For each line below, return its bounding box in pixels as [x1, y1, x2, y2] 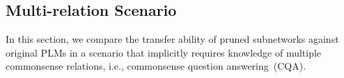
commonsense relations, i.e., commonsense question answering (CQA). [6, 59, 306, 73]
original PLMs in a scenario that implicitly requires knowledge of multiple [6, 45, 322, 59]
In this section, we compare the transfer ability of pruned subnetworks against [6, 32, 339, 46]
